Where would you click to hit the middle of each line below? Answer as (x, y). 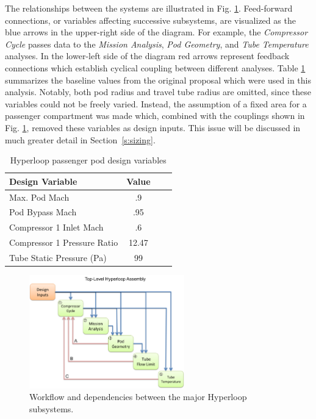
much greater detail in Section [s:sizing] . (80, 139)
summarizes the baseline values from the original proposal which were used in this (158, 80)
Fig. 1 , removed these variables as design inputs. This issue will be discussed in (153, 127)
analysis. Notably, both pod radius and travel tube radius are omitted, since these (158, 92)
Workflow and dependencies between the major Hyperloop (138, 397)
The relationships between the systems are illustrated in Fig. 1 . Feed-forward (149, 8)
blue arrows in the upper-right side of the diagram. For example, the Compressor (156, 32)
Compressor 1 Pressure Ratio (64, 242)
